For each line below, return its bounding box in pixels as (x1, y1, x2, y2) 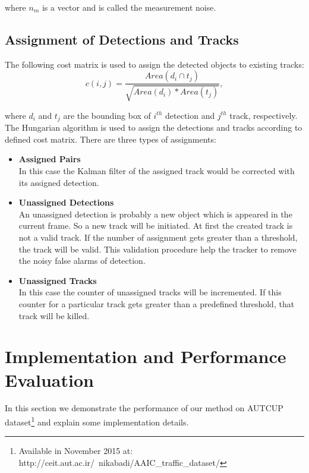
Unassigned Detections (18, 196, 114, 209)
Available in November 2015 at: (18, 444, 133, 457)
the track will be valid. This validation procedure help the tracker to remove (18, 242, 297, 255)
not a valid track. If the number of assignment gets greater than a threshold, (18, 231, 298, 244)
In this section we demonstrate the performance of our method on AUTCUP (5, 402, 283, 414)
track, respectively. (229, 109, 298, 121)
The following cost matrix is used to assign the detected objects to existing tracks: (5, 58, 304, 70)
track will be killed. (18, 309, 90, 321)
